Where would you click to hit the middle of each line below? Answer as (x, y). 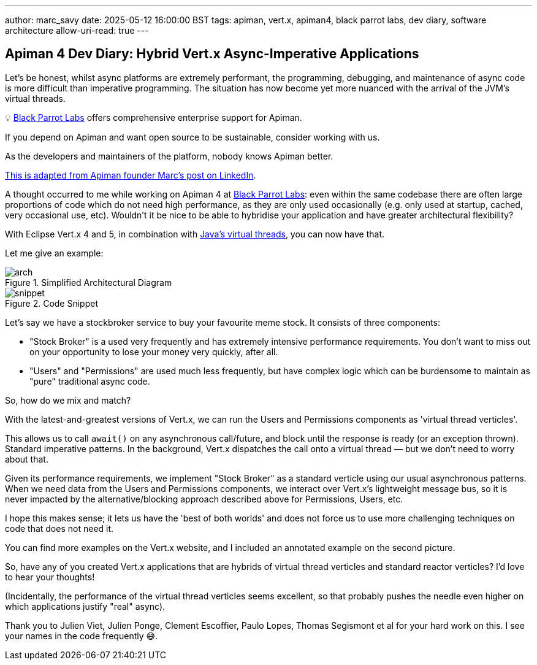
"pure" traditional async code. (90, 381)
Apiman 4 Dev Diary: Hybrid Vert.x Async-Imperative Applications (212, 54)
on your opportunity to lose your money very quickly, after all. (154, 352)
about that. (27, 459)
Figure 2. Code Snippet (51, 303)
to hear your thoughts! (50, 577)
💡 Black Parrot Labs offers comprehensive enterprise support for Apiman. (154, 117)
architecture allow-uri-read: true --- (77, 30)
